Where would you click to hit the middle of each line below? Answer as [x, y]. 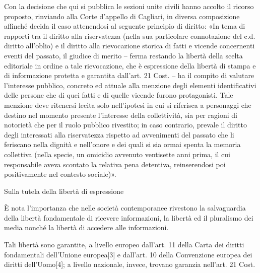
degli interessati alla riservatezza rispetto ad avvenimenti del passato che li [119, 134]
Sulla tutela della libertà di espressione [64, 191]
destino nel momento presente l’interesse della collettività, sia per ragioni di [121, 115]
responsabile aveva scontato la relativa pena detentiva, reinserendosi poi [115, 164]
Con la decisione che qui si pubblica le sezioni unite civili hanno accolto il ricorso [129, 6]
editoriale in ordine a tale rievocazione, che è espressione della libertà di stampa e [130, 65]
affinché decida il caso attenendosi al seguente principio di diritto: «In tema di [125, 26]
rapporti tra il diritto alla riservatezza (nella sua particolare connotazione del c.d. [130, 36]
